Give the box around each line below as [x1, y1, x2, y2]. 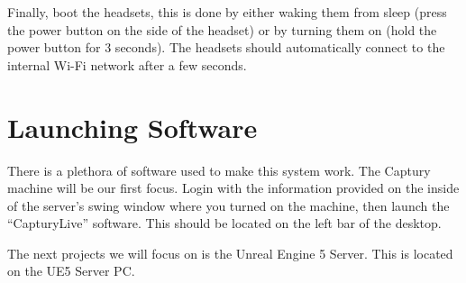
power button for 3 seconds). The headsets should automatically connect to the [7, 38, 445, 57]
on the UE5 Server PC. [7, 261, 135, 280]
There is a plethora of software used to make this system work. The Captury [7, 160, 431, 179]
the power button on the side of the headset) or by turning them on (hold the [7, 20, 437, 39]
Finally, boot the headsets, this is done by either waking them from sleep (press [7, 3, 447, 21]
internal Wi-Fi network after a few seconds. [7, 55, 247, 74]
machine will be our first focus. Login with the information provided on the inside [7, 178, 460, 197]
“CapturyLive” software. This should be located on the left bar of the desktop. [7, 214, 442, 233]
